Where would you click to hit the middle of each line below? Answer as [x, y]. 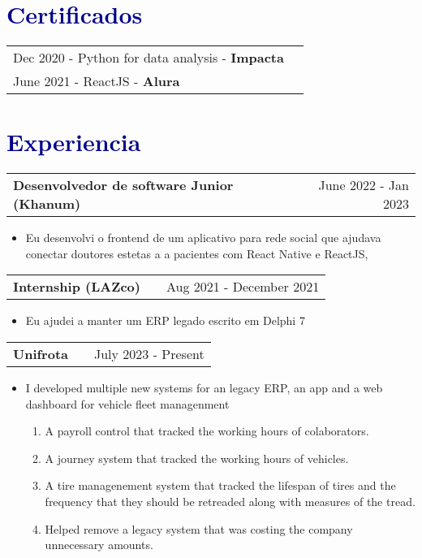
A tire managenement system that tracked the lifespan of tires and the [220, 485]
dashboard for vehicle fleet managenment [127, 403]
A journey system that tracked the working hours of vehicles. [197, 458]
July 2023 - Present [149, 354]
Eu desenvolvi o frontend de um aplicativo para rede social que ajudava [203, 238]
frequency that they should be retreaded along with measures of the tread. [230, 501]
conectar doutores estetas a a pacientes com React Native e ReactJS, [197, 253]
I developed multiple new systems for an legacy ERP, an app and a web [204, 388]
